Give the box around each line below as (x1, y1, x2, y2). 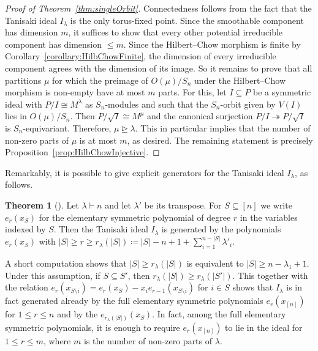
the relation (5, 281, 48, 294)
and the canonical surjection (147, 109, 253, 122)
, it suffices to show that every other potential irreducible (68, 26, 283, 39)
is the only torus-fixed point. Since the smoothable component (70, 13, 304, 26)
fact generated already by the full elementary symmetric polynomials (5, 294, 263, 307)
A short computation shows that (5, 256, 127, 269)
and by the (57, 308, 98, 320)
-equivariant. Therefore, (23, 121, 112, 134)
